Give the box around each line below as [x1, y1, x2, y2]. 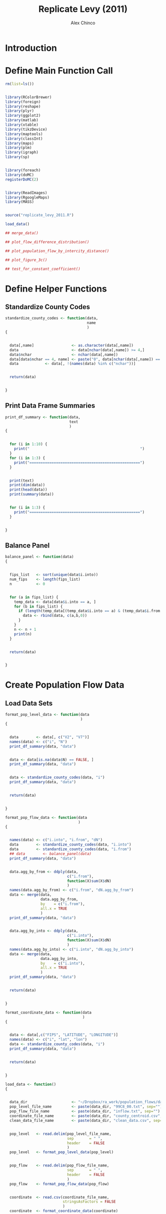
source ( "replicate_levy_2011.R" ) [5, 213, 74, 218]
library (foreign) [5, 99, 41, 104]
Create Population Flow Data [5, 679, 124, 691]
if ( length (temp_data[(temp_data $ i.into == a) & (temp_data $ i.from [18, 608, 161, 613]
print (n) [14, 631, 32, 637]
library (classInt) [5, 136, 43, 141]
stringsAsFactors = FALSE [62, 1199, 116, 1204]
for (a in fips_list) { [9, 595, 58, 600]
